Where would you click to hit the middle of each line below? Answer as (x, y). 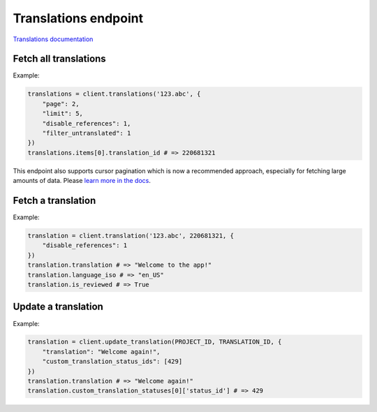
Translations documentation (53, 39)
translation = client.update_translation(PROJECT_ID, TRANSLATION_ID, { (155, 342)
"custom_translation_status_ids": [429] (112, 362)
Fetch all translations (59, 59)
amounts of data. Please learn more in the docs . (82, 181)
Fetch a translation (54, 200)
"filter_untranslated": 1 (87, 133)
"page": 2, (61, 104)
